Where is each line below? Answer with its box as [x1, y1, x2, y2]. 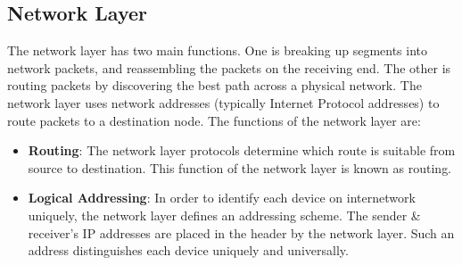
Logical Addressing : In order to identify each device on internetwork [28, 188, 416, 207]
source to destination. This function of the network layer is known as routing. [28, 158, 452, 177]
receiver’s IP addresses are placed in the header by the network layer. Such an [28, 223, 455, 242]
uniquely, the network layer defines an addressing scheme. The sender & [28, 205, 421, 224]
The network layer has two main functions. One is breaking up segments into [7, 41, 428, 60]
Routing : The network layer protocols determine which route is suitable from [28, 141, 456, 160]
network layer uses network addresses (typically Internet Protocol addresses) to [7, 93, 440, 112]
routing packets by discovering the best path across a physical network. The [7, 76, 422, 95]
